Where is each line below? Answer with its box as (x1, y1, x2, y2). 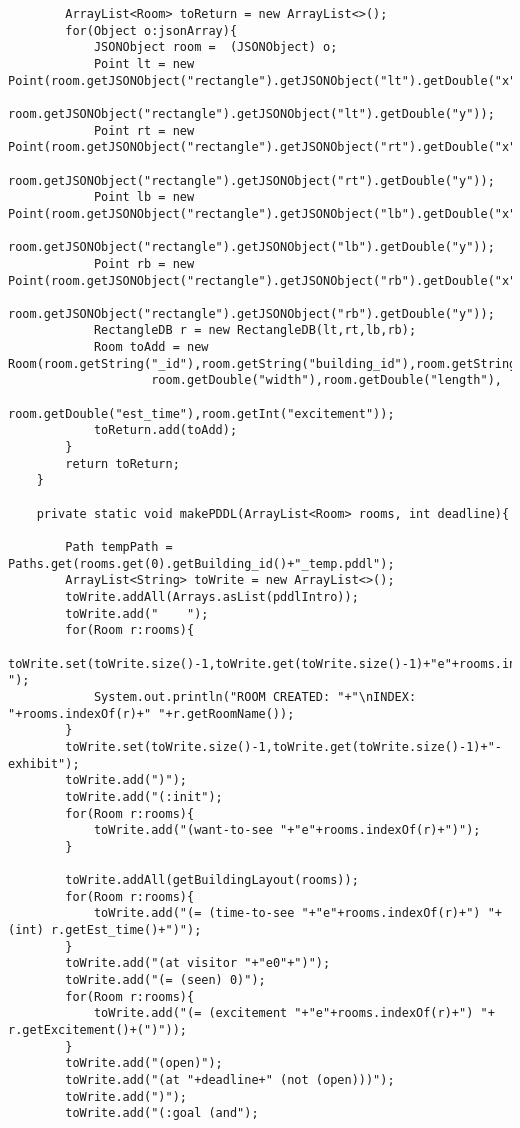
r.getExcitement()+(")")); (8, 1023, 187, 1038)
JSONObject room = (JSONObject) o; (93, 40, 338, 55)
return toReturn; (65, 456, 180, 471)
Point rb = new (93, 256, 195, 271)
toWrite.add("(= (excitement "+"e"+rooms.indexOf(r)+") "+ (93, 1006, 495, 1021)
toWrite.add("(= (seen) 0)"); (65, 973, 266, 988)
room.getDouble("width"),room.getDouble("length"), (151, 373, 502, 388)
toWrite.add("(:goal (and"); (65, 1106, 259, 1121)
